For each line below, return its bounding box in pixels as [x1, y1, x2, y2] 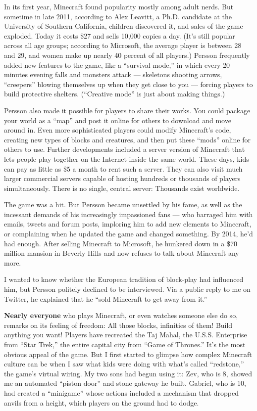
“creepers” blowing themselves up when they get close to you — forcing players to [4, 79, 253, 89]
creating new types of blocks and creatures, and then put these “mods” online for [4, 134, 251, 144]
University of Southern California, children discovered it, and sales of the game [4, 21, 243, 31]
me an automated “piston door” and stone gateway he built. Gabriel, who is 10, [4, 378, 246, 388]
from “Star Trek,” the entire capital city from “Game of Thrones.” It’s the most [4, 339, 246, 349]
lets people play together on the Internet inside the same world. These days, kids [4, 153, 249, 164]
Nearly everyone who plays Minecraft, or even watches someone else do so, [4, 310, 238, 320]
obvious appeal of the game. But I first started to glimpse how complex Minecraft [4, 349, 252, 359]
